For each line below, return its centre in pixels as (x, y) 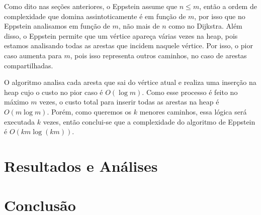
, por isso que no (220, 16)
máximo (16, 102)
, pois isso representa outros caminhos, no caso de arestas (158, 55)
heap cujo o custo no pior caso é (54, 92)
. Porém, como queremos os (89, 111)
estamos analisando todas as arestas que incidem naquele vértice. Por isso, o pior (128, 45)
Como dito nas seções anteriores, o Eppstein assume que (91, 6)
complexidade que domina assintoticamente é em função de (95, 16)
